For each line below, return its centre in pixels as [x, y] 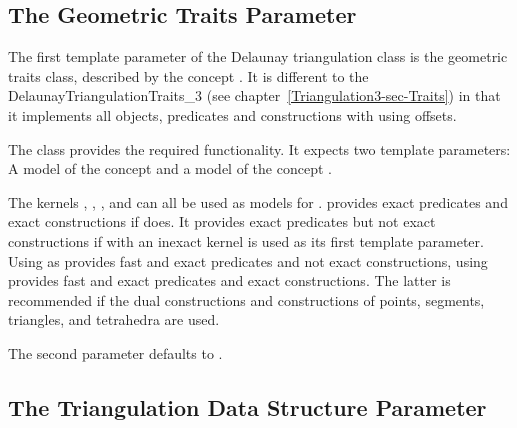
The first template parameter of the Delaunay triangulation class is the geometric [258, 56]
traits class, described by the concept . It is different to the [188, 75]
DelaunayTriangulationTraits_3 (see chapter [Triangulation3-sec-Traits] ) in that [254, 95]
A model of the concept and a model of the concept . [170, 168]
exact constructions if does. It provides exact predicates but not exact [222, 221]
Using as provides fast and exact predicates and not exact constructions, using [248, 260]
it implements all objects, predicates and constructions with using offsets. [232, 114]
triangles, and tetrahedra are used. [114, 319]
